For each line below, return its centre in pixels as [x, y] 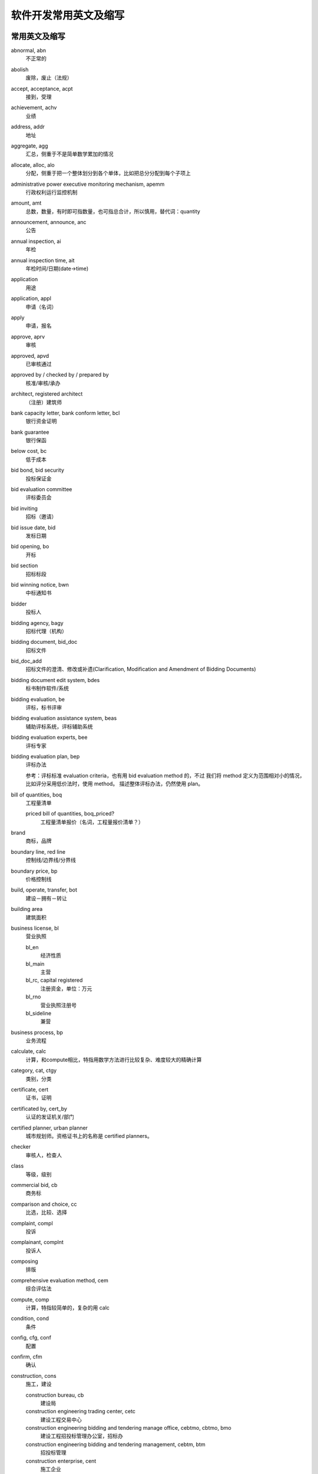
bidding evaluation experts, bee [49, 738]
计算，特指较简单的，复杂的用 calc [68, 1308]
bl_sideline [39, 1013]
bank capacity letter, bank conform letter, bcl [65, 413]
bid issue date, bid [33, 527]
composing [24, 1261]
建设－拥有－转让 [46, 898]
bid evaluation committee [42, 489]
